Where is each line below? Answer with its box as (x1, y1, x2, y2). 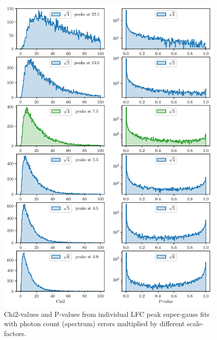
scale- (186, 318, 204, 329)
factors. (4, 328, 26, 338)
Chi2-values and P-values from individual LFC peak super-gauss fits (4, 308, 210, 319)
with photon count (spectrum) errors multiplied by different (4, 318, 185, 329)
